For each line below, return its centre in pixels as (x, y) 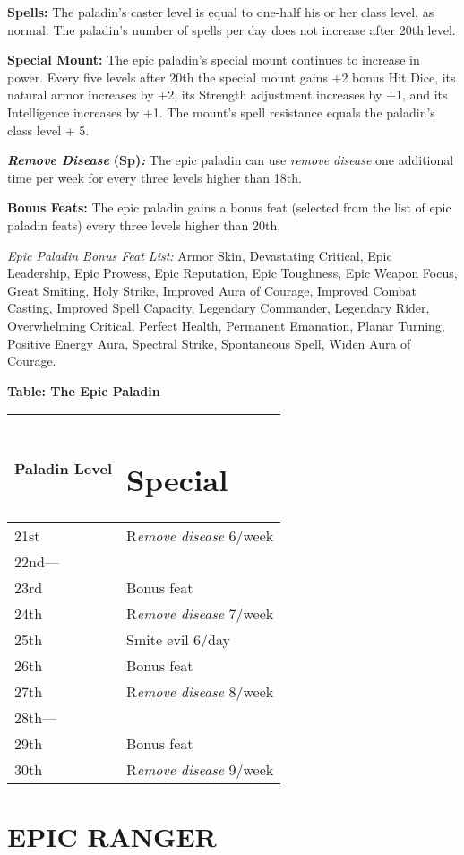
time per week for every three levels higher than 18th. (155, 177)
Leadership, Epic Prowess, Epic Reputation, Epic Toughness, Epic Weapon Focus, (232, 273)
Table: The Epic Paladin (84, 390)
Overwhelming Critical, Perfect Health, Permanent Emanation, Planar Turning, (226, 325)
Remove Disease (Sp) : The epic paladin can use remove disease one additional (231, 160)
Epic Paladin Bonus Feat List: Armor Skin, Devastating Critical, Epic (200, 255)
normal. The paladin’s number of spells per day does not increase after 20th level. (232, 29)
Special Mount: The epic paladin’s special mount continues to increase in (214, 60)
